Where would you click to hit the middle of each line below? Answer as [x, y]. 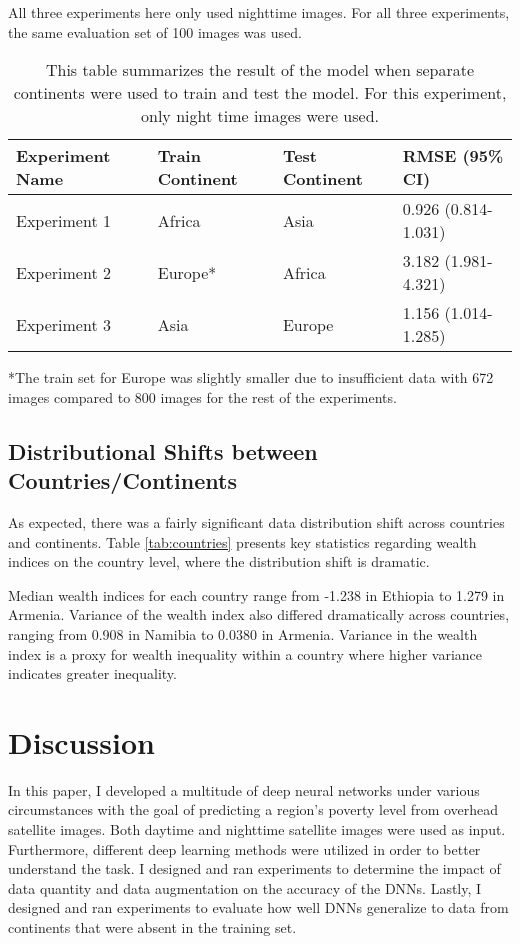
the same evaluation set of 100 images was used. [155, 31]
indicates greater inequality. [92, 673]
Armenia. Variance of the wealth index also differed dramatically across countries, [259, 614]
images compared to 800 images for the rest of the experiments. [202, 396]
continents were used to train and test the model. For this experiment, [260, 93]
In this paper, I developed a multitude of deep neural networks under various [244, 789]
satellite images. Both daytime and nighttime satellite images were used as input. [257, 829]
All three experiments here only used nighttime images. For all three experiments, [259, 12]
